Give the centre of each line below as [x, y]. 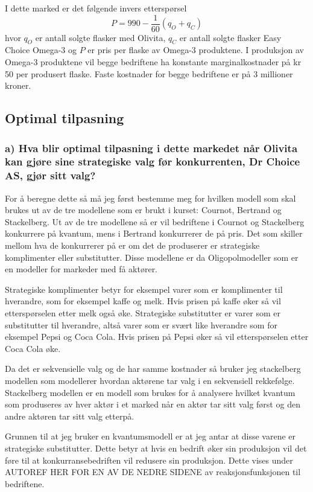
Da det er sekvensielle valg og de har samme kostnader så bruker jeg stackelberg [153, 369]
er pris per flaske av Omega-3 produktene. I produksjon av [196, 50]
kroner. [18, 85]
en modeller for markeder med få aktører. [81, 269]
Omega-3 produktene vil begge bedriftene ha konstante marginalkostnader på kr [153, 62]
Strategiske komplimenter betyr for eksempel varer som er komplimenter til [144, 289]
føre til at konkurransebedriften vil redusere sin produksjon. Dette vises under [149, 460]
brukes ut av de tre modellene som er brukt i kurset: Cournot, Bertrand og [143, 210]
